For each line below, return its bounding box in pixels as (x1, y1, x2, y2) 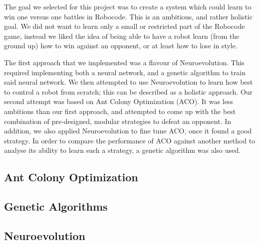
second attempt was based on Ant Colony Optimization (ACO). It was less (4, 96, 233, 107)
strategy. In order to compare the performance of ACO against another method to (4, 135, 256, 145)
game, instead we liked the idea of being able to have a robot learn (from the (4, 30, 240, 41)
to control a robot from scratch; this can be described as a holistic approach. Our (4, 86, 253, 97)
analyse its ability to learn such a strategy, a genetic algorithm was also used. (4, 145, 241, 155)
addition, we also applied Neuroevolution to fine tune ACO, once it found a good (4, 125, 252, 136)
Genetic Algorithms (4, 199, 108, 214)
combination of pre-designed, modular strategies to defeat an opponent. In (4, 116, 231, 126)
